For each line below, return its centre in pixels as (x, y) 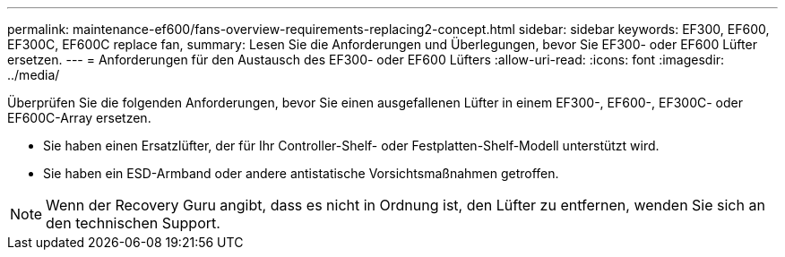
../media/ (34, 75)
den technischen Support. (133, 223)
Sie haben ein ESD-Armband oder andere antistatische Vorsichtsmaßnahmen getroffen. (301, 173)
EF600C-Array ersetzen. (79, 118)
